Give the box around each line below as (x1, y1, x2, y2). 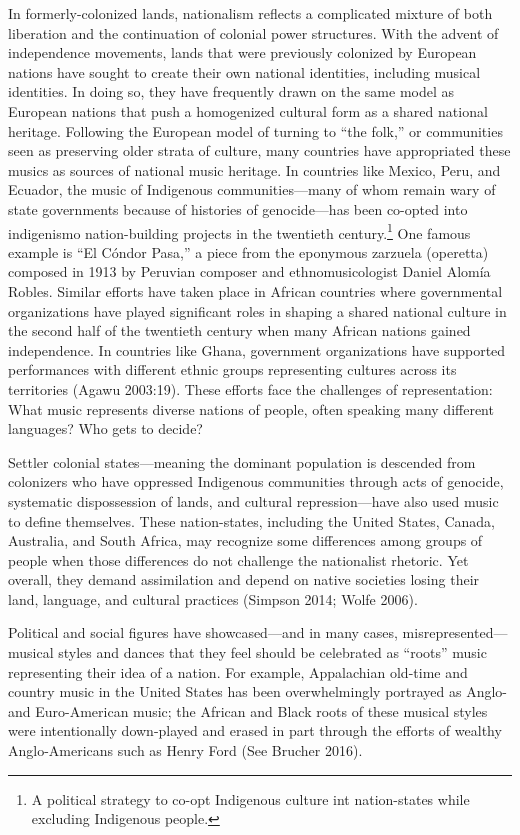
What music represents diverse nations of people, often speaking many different (8, 398, 494, 419)
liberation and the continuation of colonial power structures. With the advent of (8, 22, 499, 43)
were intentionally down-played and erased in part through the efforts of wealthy (8, 720, 502, 741)
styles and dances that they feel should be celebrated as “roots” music (58, 642, 487, 663)
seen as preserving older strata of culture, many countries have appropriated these (8, 140, 511, 161)
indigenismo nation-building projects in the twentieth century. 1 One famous (8, 219, 471, 243)
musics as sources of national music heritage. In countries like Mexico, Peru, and (8, 159, 501, 180)
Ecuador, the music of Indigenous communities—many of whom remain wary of (8, 179, 496, 200)
